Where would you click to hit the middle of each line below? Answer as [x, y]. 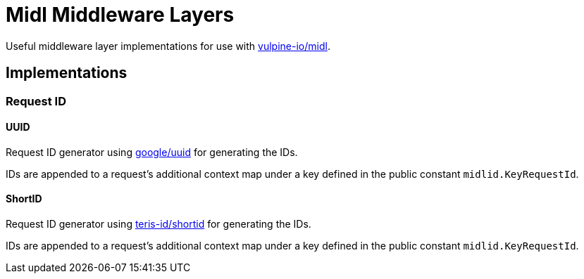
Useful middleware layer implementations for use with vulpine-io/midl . [168, 46]
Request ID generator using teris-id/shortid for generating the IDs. [159, 224]
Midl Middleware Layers [120, 15]
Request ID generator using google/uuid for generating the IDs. [152, 152]
